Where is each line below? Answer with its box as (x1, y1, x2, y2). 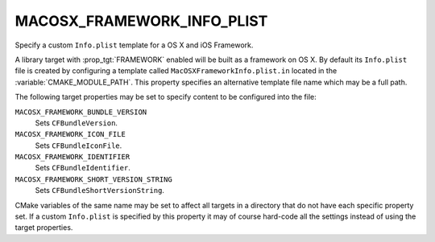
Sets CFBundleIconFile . (35, 141, 122, 150)
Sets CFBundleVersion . (35, 117, 118, 128)
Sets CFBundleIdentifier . (35, 163, 130, 173)
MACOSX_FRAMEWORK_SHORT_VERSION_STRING (14, 174, 172, 184)
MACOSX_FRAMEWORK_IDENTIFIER (14, 153, 130, 162)
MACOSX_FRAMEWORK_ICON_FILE (14, 129, 126, 139)
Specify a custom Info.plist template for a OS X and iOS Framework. (14, 40, 254, 50)
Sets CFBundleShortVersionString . (35, 186, 165, 195)
